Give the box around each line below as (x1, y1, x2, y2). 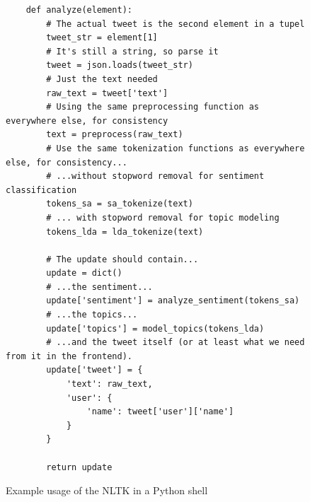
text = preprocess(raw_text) (46, 129, 183, 140)
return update (46, 462, 113, 472)
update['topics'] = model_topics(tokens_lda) (46, 323, 265, 334)
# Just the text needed (46, 74, 158, 84)
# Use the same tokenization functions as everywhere (46, 143, 305, 153)
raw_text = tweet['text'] (46, 88, 168, 98)
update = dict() (46, 268, 122, 279)
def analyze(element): (25, 5, 132, 15)
